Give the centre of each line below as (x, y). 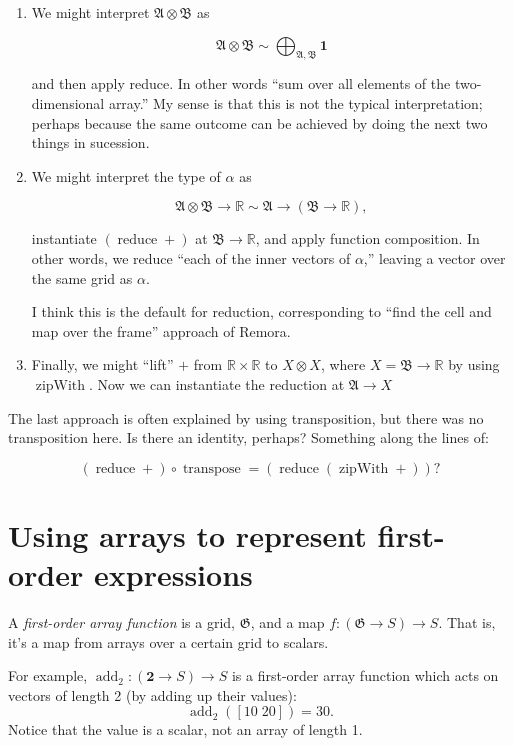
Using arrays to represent (187, 534)
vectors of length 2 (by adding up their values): (152, 694)
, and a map (287, 622)
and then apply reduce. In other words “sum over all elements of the (241, 83)
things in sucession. (90, 142)
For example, (48, 675)
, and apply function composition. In (367, 238)
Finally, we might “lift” (102, 364)
